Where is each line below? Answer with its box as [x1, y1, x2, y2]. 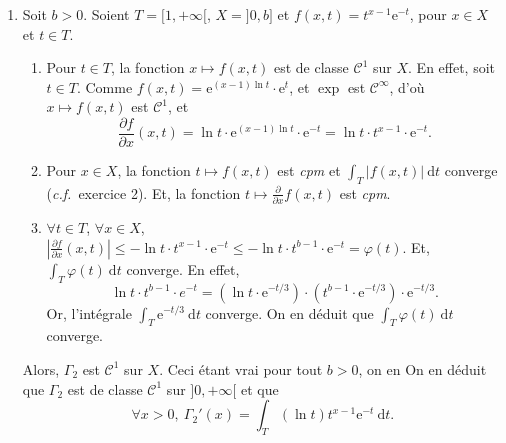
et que [240, 378, 279, 399]
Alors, [22, 358, 60, 379]
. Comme [76, 76, 133, 97]
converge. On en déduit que [205, 302, 374, 323]
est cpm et [277, 160, 341, 181]
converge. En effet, [126, 258, 240, 279]
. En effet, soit [408, 57, 496, 78]
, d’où [389, 76, 425, 97]
